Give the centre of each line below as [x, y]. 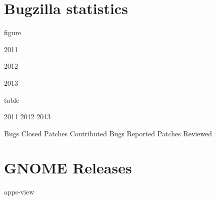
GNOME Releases [68, 168]
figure [13, 32]
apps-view [19, 192]
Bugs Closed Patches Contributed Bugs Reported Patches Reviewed [108, 133]
